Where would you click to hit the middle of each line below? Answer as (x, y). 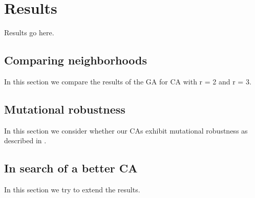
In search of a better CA (71, 168)
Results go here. (29, 32)
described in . (25, 140)
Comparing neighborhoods (76, 60)
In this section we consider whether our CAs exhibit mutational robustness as (126, 130)
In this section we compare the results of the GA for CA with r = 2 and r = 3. (128, 81)
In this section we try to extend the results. (72, 190)
